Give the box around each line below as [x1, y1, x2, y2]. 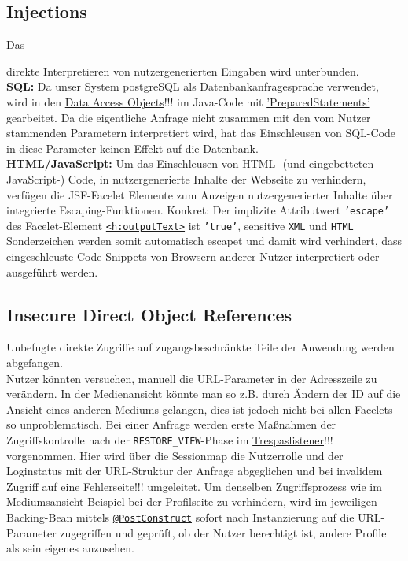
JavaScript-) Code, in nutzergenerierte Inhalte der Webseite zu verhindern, [6, 170, 366, 187]
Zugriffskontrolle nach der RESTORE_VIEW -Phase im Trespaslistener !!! [6, 432, 333, 448]
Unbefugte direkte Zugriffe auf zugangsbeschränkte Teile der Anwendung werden [6, 339, 395, 355]
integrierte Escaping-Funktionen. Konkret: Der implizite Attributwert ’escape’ [6, 202, 390, 218]
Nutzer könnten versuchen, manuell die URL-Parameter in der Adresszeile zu [6, 370, 377, 386]
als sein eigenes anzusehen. [6, 540, 134, 556]
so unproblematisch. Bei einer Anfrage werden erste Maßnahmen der [6, 416, 336, 433]
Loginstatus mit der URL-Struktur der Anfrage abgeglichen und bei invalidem [6, 463, 383, 479]
